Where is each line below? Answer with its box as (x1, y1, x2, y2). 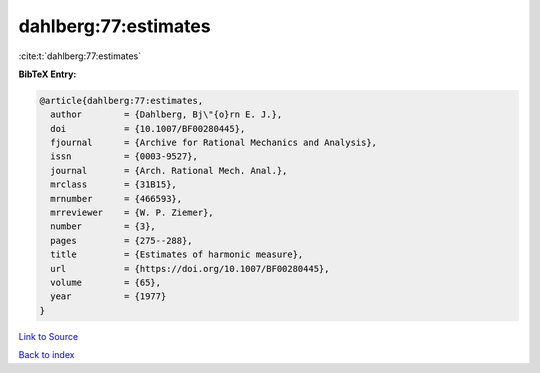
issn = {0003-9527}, (50, 151, 199, 162)
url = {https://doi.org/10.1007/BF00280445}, (50, 263, 330, 274)
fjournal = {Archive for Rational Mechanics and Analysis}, (50, 137, 378, 149)
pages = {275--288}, (50, 235, 194, 246)
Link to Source (18, 330, 79, 342)
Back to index (18, 349, 75, 361)
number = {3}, (50, 221, 157, 232)
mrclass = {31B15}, (50, 179, 177, 190)
